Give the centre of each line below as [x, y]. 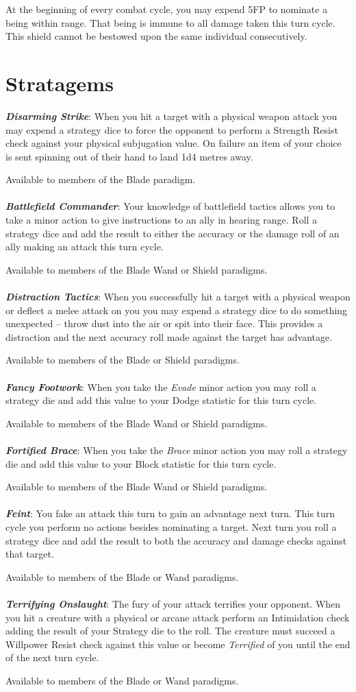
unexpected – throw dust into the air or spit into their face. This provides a [164, 323]
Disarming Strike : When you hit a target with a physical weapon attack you [171, 116]
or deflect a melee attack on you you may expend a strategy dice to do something [177, 310]
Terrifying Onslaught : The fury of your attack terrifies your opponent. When [173, 603]
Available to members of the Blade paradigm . [101, 179]
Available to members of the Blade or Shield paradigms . [123, 360]
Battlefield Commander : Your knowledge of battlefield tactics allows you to [170, 206]
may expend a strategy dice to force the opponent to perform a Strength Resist [172, 129]
